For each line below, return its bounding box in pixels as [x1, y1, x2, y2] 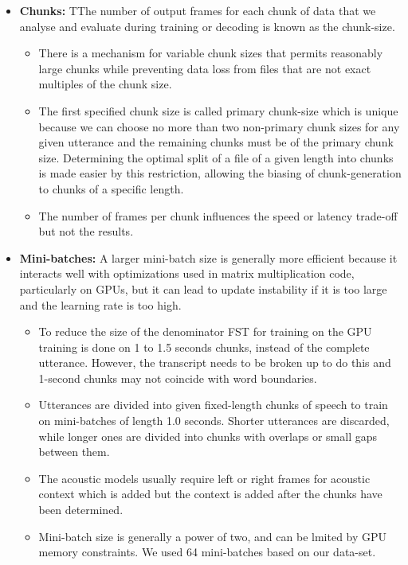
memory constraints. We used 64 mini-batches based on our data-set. [38, 544, 376, 560]
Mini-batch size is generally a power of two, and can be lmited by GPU [38, 528, 387, 544]
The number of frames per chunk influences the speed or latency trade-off [38, 207, 398, 224]
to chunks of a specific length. [38, 180, 184, 197]
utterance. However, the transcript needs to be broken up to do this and [38, 354, 391, 371]
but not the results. [38, 223, 134, 240]
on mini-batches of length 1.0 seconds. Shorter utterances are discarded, [38, 412, 390, 429]
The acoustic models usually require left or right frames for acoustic [38, 470, 371, 486]
